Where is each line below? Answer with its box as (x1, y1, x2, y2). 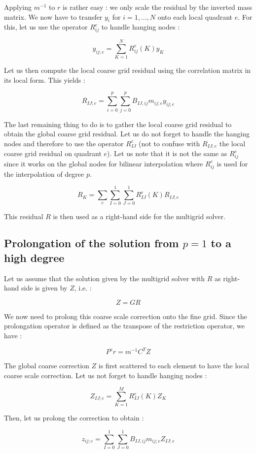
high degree (4, 250, 65, 265)
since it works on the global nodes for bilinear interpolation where (4, 158, 203, 168)
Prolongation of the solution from (4, 235, 179, 251)
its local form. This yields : (4, 74, 85, 85)
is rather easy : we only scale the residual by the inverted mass (63, 2, 253, 12)
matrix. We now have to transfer (4, 11, 103, 22)
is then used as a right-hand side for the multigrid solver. (53, 211, 225, 222)
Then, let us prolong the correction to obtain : (4, 413, 144, 423)
